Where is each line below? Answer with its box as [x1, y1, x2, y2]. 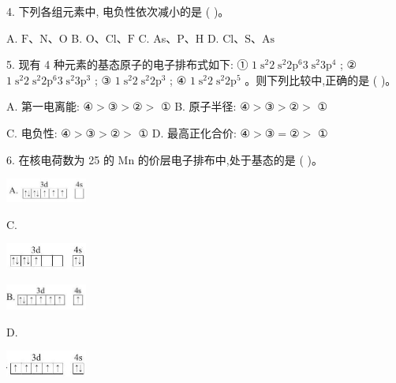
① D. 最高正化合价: [138, 124, 237, 141]
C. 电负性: [6, 124, 58, 141]
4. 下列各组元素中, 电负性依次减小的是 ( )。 [6, 3, 230, 19]
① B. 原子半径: [160, 98, 237, 115]
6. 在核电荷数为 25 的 [6, 151, 114, 167]
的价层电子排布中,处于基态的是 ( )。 [137, 151, 323, 167]
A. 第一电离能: [6, 98, 80, 115]
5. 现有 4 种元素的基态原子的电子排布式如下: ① [6, 56, 248, 73]
